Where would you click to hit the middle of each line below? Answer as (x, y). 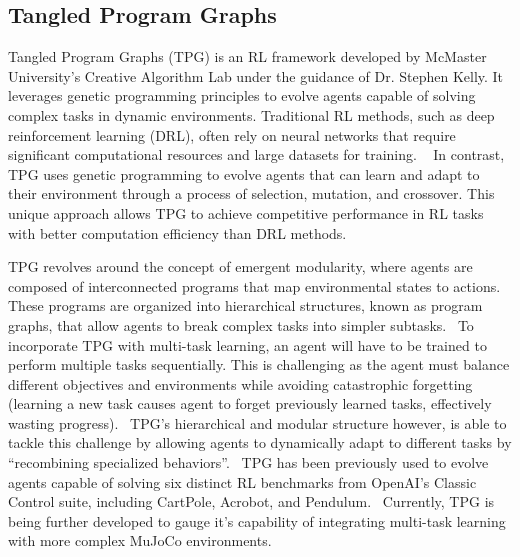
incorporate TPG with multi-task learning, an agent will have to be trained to (247, 344)
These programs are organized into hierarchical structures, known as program (245, 305)
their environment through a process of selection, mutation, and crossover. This (251, 193)
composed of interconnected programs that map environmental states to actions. (254, 285)
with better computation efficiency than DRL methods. (177, 232)
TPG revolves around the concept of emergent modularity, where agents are (240, 266)
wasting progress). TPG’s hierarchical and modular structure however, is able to (257, 422)
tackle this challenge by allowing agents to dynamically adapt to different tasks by (260, 442)
